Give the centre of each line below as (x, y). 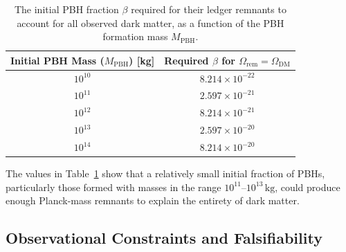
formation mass (135, 36)
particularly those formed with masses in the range (113, 187)
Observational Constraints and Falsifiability (164, 238)
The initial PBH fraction (66, 9)
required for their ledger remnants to (209, 9)
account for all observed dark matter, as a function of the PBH (151, 22)
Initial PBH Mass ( (57, 60)
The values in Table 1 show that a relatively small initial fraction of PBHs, (165, 173)
